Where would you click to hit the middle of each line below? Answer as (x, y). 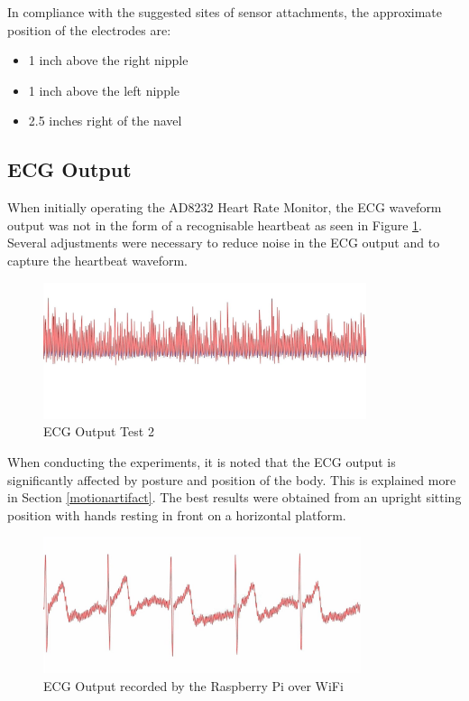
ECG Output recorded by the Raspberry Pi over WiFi (193, 686)
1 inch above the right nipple (108, 60)
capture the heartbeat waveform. (98, 260)
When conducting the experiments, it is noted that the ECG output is (202, 461)
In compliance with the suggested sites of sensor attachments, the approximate (225, 12)
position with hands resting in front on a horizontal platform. (177, 514)
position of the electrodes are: (89, 29)
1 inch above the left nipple (104, 90)
